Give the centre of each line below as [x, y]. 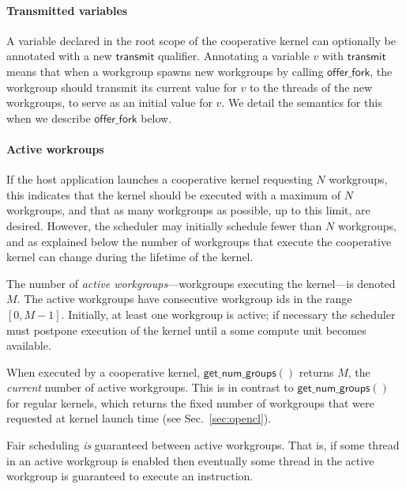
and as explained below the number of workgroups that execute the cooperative [199, 241]
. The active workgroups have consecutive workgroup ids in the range [184, 299]
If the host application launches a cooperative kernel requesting [160, 179]
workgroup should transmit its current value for [122, 87]
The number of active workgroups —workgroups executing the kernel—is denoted [201, 283]
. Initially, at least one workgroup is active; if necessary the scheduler [228, 314]
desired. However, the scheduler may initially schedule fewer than [164, 225]
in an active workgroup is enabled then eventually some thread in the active [190, 460]
